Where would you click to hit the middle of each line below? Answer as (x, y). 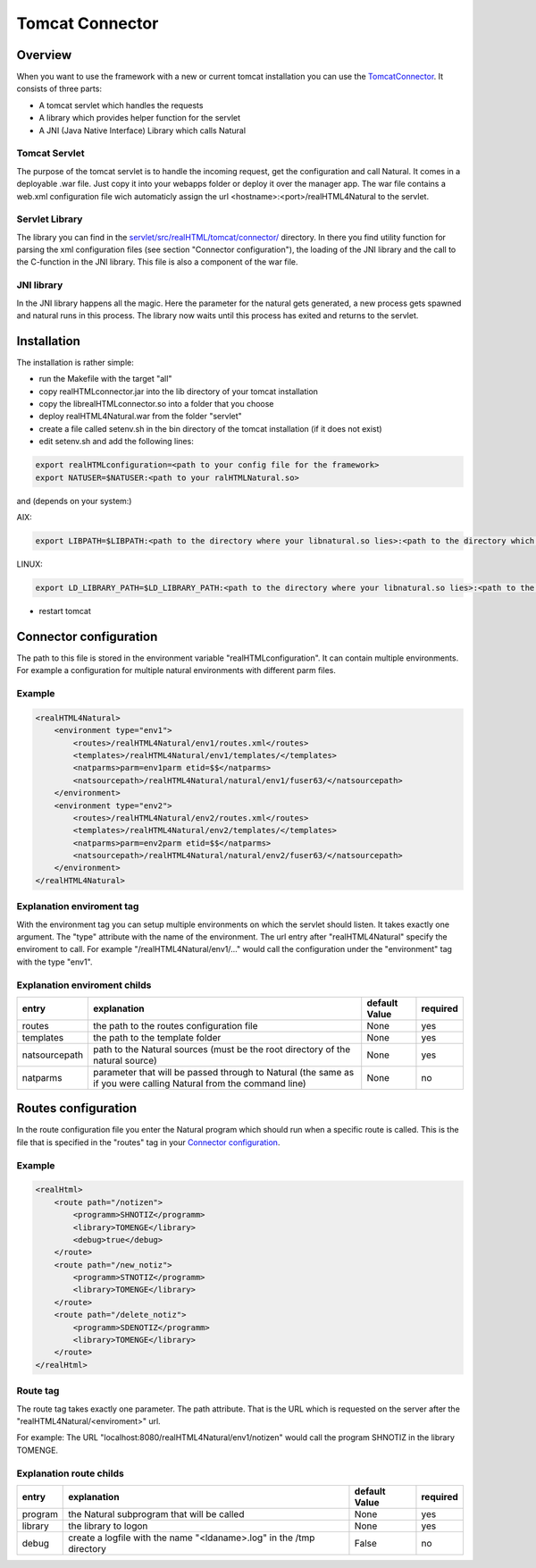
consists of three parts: (59, 89)
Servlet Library (50, 219)
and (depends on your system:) (74, 501)
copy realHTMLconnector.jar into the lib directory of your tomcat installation (179, 391)
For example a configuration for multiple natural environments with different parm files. (176, 670)
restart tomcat (65, 611)
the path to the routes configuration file (176, 1025)
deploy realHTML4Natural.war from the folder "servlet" (141, 417)
